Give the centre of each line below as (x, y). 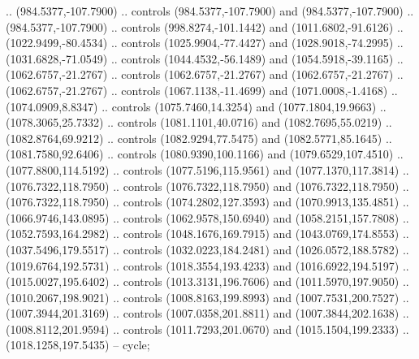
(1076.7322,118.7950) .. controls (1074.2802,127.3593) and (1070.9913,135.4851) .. (207, 202)
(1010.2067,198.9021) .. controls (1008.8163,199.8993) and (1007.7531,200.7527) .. (207, 297)
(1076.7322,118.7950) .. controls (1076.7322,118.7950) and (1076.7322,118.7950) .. (207, 186)
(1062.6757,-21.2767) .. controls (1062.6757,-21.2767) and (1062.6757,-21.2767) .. (205, 74)
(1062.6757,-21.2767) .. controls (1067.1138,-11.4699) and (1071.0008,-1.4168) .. (202, 90)
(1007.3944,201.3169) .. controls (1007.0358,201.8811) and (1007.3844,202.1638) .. (207, 313)
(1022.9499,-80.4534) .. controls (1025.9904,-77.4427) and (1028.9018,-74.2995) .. (205, 43)
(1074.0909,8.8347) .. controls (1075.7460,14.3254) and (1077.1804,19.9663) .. (196, 106)
